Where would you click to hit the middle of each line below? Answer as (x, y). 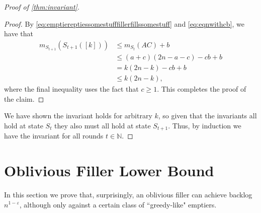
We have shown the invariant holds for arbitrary (78, 116)
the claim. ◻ (24, 98)
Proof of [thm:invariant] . (42, 7)
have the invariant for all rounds (54, 136)
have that (19, 33)
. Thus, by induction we (205, 125)
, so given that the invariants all (207, 116)
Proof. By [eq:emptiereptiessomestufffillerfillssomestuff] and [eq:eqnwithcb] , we (124, 23)
